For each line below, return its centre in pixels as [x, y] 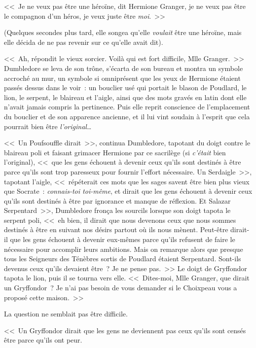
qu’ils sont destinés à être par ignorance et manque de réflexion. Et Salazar [117, 200]
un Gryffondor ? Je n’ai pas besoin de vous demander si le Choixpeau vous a [121, 288]
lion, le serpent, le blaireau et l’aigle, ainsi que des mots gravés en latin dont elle [125, 97]
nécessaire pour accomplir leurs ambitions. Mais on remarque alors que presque [124, 249]
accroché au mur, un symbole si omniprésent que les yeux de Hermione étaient [122, 78]
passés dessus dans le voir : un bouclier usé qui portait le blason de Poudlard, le [125, 87]
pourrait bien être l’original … [48, 126]
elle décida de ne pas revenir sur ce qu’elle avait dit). [84, 42]
